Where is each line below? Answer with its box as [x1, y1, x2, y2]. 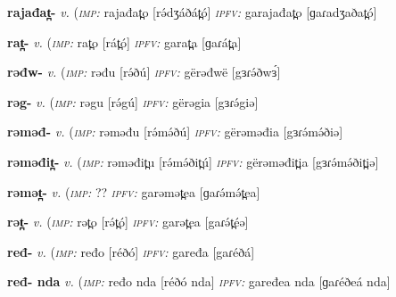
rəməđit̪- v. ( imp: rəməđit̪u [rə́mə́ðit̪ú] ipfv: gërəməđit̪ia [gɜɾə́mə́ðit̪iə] [7, 152, 379, 170]
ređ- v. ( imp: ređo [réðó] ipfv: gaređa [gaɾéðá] [7, 242, 255, 260]
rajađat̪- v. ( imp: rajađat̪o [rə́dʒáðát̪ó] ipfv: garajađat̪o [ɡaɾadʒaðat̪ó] [7, 3, 377, 21]
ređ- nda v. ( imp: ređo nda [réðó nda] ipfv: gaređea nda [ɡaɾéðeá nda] [7, 272, 391, 291]
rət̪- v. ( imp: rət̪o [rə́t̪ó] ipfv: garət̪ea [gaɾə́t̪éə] [7, 212, 249, 231]
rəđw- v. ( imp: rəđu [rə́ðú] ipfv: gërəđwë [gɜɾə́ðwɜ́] [7, 62, 281, 81]
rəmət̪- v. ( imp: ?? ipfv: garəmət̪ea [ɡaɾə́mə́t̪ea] [7, 182, 260, 201]
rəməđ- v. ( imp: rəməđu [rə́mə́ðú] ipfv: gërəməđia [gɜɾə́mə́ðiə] [7, 122, 343, 141]
